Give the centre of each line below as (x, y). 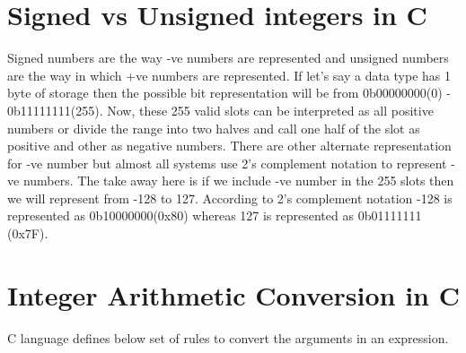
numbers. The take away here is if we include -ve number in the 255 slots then (238, 181)
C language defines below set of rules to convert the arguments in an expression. (228, 337)
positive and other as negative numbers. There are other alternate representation (229, 146)
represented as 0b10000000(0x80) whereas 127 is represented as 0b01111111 (215, 215)
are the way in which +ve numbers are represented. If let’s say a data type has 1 (229, 75)
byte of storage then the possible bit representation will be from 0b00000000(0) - (229, 93)
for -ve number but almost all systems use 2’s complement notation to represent (227, 163)
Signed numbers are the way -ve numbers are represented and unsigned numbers (228, 58)
